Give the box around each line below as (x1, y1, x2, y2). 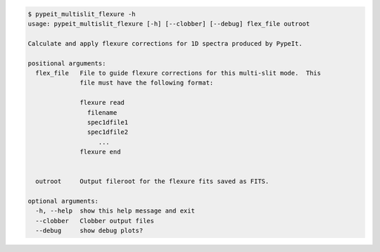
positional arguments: (27, 59, 106, 67)
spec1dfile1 (87, 118, 129, 126)
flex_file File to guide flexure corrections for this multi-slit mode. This (35, 69, 322, 77)
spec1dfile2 (87, 128, 129, 137)
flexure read (80, 99, 125, 107)
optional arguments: (27, 197, 99, 206)
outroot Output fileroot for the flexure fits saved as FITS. (35, 177, 270, 186)
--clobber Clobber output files (35, 217, 155, 225)
